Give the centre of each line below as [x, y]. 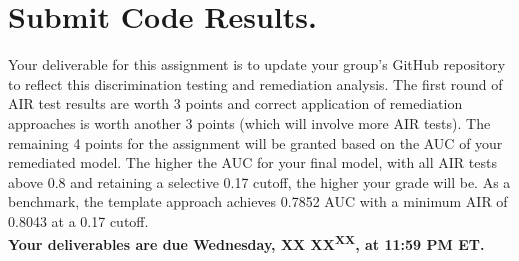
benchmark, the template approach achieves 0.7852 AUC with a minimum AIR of [258, 201]
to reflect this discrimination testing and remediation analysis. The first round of [255, 83]
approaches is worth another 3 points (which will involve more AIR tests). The [249, 122]
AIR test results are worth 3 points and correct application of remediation [235, 103]
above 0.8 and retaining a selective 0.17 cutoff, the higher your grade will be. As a [259, 181]
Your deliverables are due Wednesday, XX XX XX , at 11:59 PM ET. [246, 243]
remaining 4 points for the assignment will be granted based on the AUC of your [255, 142]
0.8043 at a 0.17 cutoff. [78, 220]
